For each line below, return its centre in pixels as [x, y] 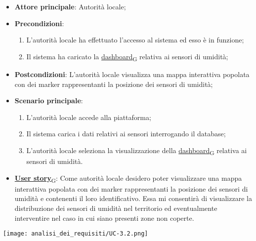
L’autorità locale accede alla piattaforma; [89, 117]
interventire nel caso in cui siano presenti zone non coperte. [104, 218]
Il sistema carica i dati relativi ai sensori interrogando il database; [126, 134]
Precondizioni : [39, 23]
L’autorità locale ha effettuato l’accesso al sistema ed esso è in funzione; [135, 40]
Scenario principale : [49, 100]
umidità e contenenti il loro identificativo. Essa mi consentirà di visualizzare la [133, 198]
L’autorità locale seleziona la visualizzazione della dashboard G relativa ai [137, 151]
